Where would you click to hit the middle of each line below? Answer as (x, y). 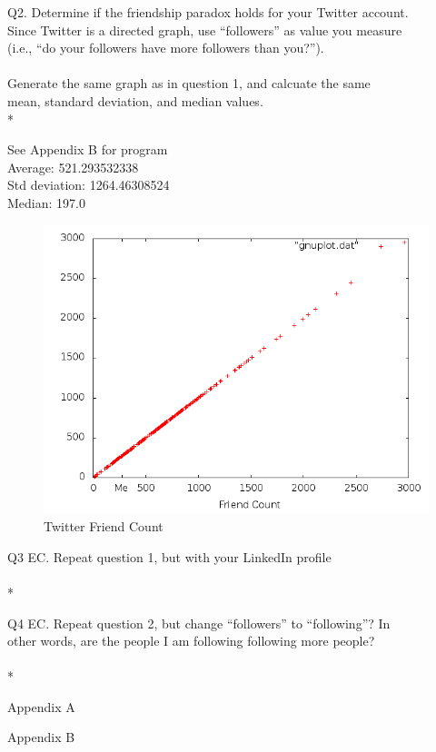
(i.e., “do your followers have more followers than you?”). (166, 48)
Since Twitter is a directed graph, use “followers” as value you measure (205, 30)
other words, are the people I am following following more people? (191, 641)
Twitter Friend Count (104, 526)
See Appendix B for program (88, 149)
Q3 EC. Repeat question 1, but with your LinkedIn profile (169, 556)
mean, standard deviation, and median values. (135, 100)
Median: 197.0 (46, 202)
